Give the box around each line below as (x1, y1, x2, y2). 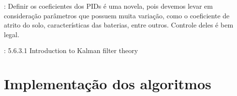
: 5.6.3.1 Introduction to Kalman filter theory (4, 45, 138, 55)
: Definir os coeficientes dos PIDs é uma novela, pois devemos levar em (4, 1, 213, 11)
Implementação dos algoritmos (4, 74, 211, 94)
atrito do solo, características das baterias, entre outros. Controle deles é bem (4, 20, 234, 30)
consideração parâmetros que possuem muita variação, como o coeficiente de (4, 10, 230, 20)
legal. (4, 29, 19, 39)
